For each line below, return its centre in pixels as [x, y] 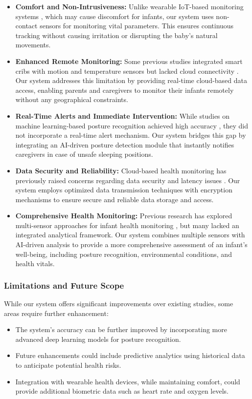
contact [26, 26]
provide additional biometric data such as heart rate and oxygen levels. [122, 391]
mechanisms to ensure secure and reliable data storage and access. [115, 199]
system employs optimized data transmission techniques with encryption [124, 190]
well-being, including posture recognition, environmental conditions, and [124, 254]
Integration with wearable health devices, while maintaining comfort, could [128, 381]
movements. [33, 45]
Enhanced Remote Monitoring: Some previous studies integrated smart [129, 61]
